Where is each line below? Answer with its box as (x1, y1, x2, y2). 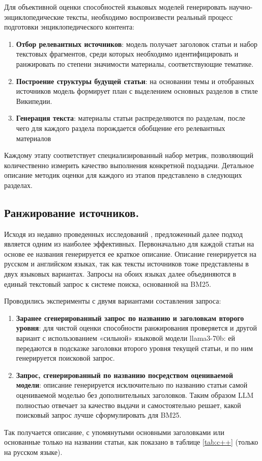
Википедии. (16, 95, 52, 106)
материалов (16, 132, 51, 143)
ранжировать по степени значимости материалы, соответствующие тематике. (16, 58, 254, 69)
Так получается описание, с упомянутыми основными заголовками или (4, 426, 224, 437)
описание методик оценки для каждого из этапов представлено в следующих (4, 170, 242, 180)
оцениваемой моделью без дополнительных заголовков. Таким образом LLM (16, 390, 254, 400)
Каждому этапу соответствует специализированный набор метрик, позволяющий (4, 150, 253, 160)
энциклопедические (4, 11, 64, 22)
